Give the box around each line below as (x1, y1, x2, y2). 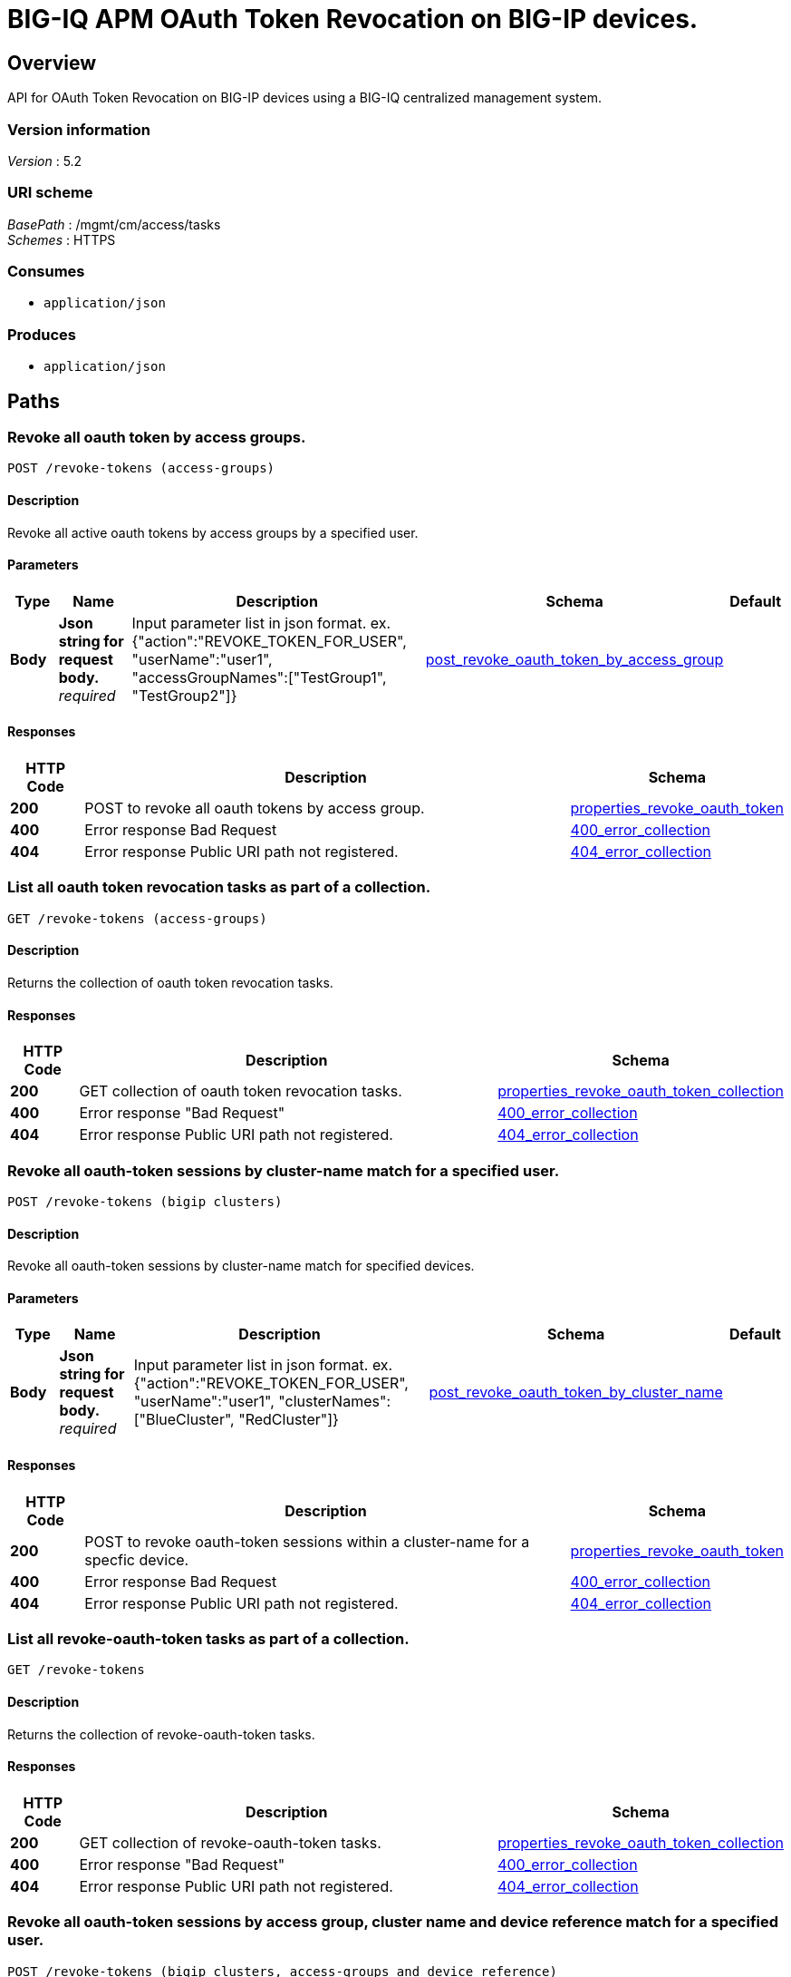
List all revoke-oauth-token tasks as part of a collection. (7, 1630, 410, 1649)
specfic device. (84, 1550, 189, 1569)
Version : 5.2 (7, 152, 82, 169)
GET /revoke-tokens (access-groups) (7, 911, 267, 926)
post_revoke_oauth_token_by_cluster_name (429, 1383, 723, 1402)
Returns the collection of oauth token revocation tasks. (7, 975, 333, 991)
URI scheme (7, 183, 93, 202)
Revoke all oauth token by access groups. (7, 428, 306, 447)
